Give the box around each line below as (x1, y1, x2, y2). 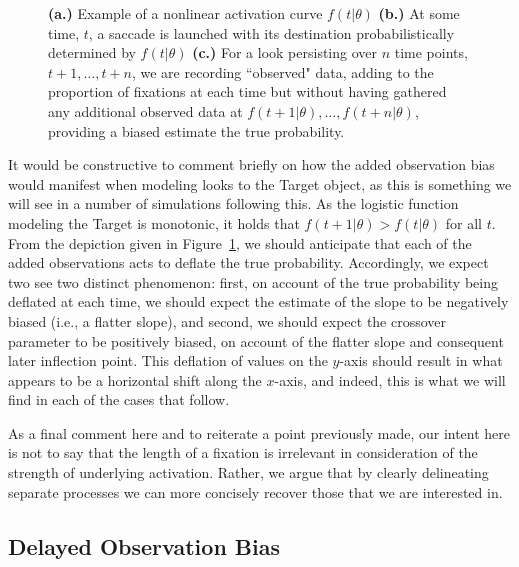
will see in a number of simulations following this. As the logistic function (8, 193, 459, 214)
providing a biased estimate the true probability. (48, 120, 345, 141)
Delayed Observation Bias (8, 530, 280, 561)
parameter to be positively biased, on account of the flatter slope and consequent (8, 330, 504, 351)
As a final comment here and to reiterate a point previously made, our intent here (8, 422, 511, 443)
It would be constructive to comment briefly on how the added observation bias (8, 154, 495, 175)
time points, (394, 42, 468, 63)
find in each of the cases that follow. (8, 389, 230, 410)
